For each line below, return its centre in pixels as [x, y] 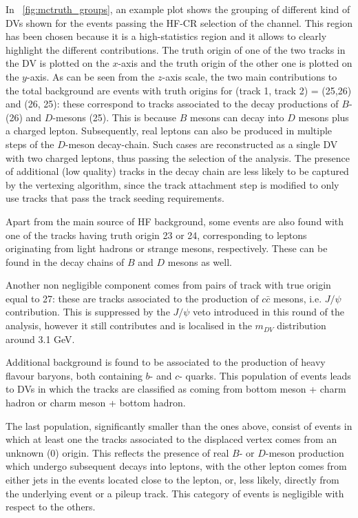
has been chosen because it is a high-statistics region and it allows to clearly [166, 36]
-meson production [305, 452]
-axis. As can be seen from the [91, 76]
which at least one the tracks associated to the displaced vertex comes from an [171, 439]
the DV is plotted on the [57, 63]
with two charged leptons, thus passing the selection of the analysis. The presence [178, 157]
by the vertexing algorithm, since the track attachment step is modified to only [172, 184]
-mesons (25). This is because [115, 117]
